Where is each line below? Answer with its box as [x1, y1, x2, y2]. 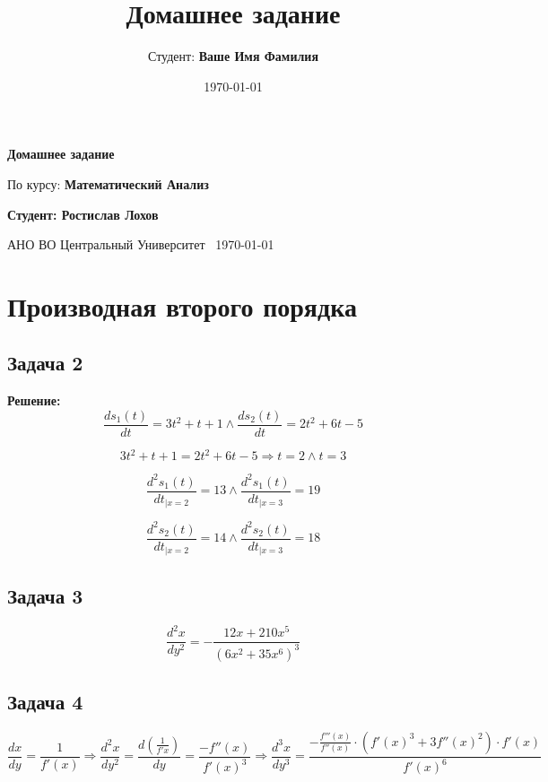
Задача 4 [7, 687, 83, 715]
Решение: [7, 391, 61, 410]
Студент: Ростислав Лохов [7, 204, 159, 223]
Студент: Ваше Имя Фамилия [148, 47, 318, 65]
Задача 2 [7, 349, 83, 377]
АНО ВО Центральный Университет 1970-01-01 [7, 235, 274, 254]
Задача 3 [7, 581, 83, 609]
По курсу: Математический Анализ [7, 174, 209, 193]
